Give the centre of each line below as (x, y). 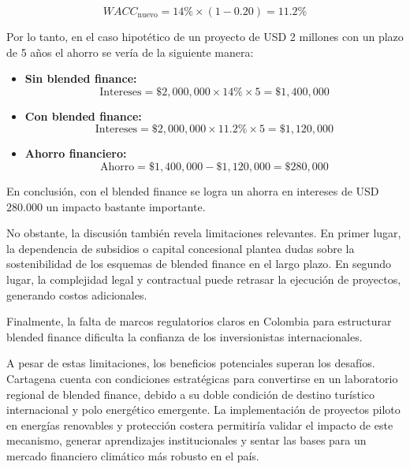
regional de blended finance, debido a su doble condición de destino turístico (191, 394)
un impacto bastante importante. (126, 206)
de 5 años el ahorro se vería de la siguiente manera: (130, 52)
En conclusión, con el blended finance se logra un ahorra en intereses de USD (193, 190)
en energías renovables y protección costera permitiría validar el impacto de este (200, 424)
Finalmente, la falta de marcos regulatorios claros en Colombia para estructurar (199, 321)
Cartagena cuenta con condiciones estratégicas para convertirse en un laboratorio (202, 378)
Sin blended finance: (81, 78)
